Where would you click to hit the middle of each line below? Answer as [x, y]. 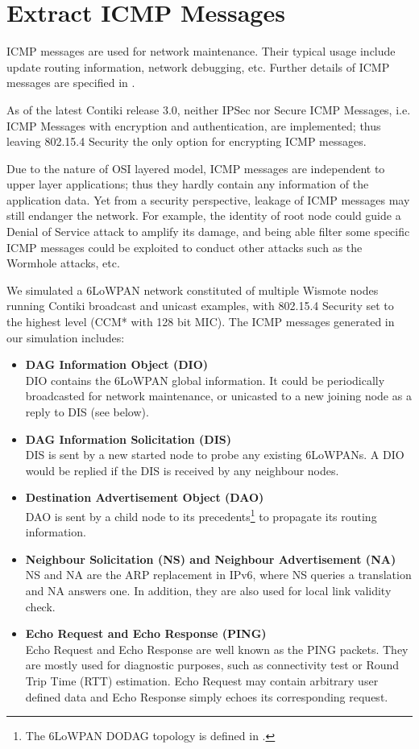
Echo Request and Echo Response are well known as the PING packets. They [217, 649]
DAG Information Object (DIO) [117, 364]
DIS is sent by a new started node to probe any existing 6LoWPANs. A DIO [215, 455]
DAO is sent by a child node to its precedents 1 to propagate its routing [201, 515]
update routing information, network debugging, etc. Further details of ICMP [198, 66]
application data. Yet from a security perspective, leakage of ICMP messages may [208, 199]
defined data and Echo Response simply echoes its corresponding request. [207, 696]
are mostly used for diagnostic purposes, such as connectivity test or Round [212, 665]
